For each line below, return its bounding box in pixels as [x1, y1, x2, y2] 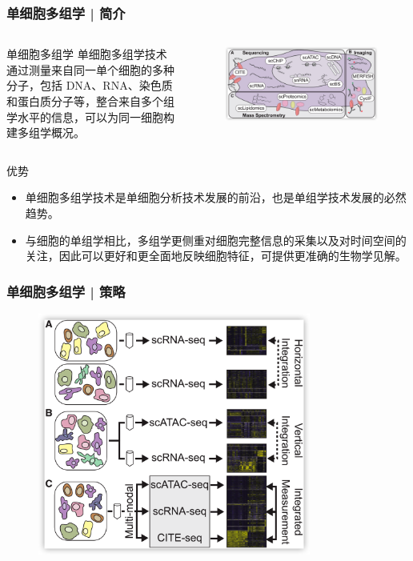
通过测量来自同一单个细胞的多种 [6, 61, 174, 78]
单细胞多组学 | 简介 [6, 2, 126, 22]
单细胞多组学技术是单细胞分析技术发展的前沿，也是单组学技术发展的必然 [25, 189, 407, 206]
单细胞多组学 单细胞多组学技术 [6, 46, 167, 62]
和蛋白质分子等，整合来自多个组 [6, 93, 174, 109]
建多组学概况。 [6, 124, 85, 141]
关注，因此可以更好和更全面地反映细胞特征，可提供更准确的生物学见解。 [25, 247, 407, 264]
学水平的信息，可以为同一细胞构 [6, 108, 174, 125]
